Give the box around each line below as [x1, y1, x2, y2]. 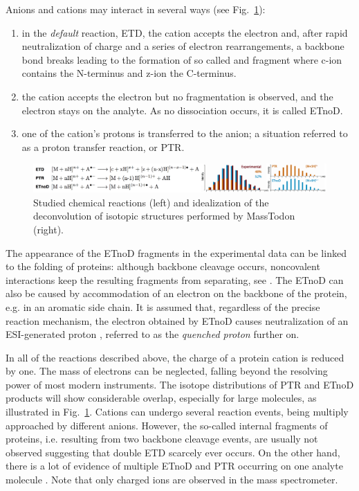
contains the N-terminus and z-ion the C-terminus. [21, 66, 237, 80]
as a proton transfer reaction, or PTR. [21, 139, 185, 154]
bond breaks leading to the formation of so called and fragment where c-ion [21, 52, 342, 66]
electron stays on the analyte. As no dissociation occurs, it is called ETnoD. [21, 102, 343, 117]
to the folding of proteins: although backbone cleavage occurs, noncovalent [6, 259, 320, 274]
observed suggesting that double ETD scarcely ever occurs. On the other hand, [6, 445, 340, 459]
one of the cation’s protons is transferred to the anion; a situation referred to [21, 126, 348, 141]
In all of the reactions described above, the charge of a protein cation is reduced [6, 350, 344, 364]
